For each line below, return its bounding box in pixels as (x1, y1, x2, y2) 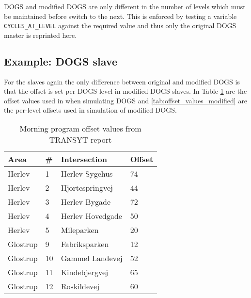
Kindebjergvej (61, 266, 109, 278)
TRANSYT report (49, 134, 112, 146)
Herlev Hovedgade (61, 210, 122, 222)
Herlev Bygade (61, 196, 111, 208)
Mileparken (61, 224, 99, 236)
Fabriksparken (61, 238, 109, 250)
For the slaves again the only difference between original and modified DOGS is (4, 76, 240, 86)
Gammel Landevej (61, 252, 123, 264)
